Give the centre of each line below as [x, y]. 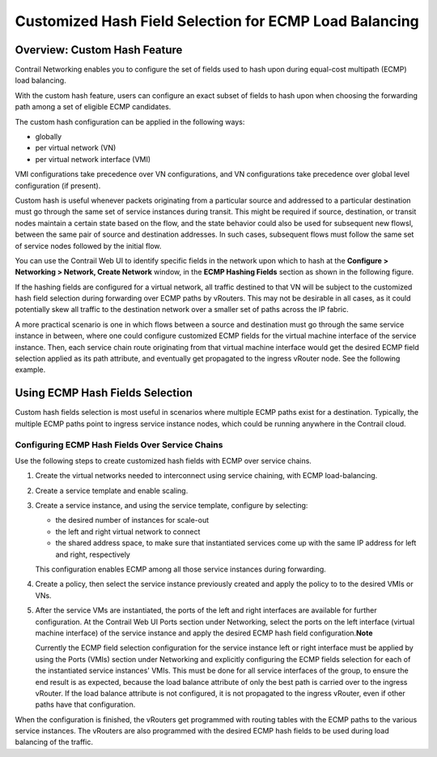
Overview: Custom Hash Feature [99, 50]
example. [30, 370]
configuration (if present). [58, 186]
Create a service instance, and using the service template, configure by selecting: [172, 506]
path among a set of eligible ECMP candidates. [93, 107]
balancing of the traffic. [54, 742]
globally [49, 137]
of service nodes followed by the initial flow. [88, 246]
